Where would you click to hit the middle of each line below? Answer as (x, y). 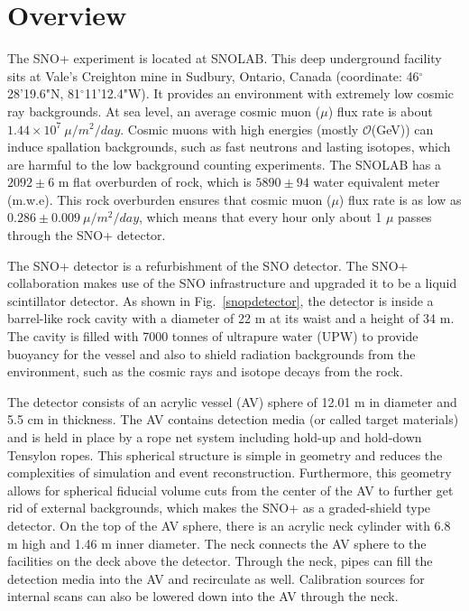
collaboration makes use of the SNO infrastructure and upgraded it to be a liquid (232, 283)
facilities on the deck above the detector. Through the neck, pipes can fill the (220, 561)
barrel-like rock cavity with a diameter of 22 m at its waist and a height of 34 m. (231, 318)
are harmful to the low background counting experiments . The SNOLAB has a (224, 164)
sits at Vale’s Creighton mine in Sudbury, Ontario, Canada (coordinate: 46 (213, 75)
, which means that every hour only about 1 (261, 217)
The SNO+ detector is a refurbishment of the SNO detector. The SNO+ (208, 265)
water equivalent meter (377, 182)
